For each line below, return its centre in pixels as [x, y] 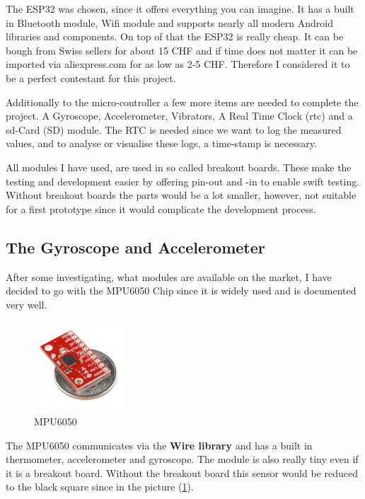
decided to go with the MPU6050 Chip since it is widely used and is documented [181, 291]
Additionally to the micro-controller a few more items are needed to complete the [182, 102]
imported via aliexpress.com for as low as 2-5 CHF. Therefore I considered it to [178, 64]
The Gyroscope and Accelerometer [135, 247]
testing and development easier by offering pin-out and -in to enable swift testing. [183, 181]
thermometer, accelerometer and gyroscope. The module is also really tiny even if [182, 459]
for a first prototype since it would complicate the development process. [161, 208]
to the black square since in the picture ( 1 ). [100, 487]
